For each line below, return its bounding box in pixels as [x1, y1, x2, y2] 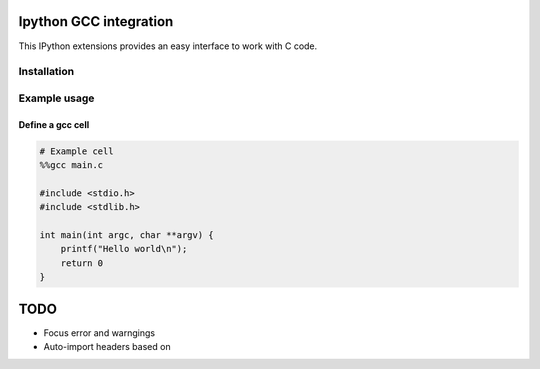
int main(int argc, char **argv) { [39, 229, 214, 240]
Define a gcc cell [18, 118, 90, 130]
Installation [18, 65, 75, 79]
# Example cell [39, 145, 114, 157]
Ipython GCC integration [18, 13, 174, 30]
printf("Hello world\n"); [60, 243, 188, 255]
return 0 [60, 257, 104, 269]
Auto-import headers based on [43, 341, 171, 353]
